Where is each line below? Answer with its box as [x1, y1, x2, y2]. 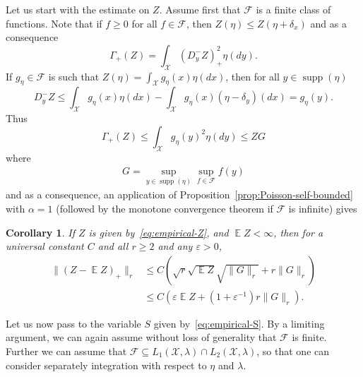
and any [157, 239, 193, 253]
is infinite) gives [288, 201, 357, 215]
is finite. [292, 330, 327, 345]
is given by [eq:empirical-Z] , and [88, 225, 229, 239]
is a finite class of [256, 2, 331, 16]
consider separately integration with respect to [6, 357, 207, 372]
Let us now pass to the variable [6, 316, 141, 330]
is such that [48, 68, 100, 83]
